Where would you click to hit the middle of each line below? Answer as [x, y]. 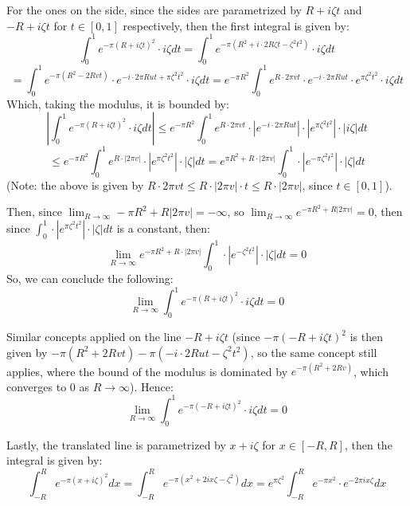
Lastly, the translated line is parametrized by [116, 444]
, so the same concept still [314, 352]
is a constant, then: [163, 228]
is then [366, 337]
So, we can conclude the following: [90, 278]
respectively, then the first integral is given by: [236, 25]
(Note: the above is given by [75, 184]
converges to [37, 386]
